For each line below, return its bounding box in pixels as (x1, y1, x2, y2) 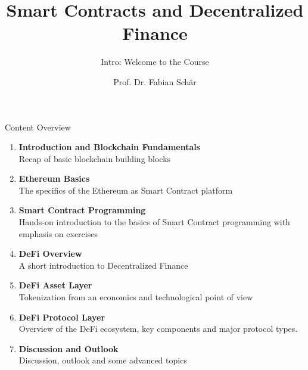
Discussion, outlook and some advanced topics (18, 354, 187, 366)
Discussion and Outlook (18, 342, 119, 355)
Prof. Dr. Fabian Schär (113, 75, 197, 88)
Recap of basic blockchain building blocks (18, 152, 171, 164)
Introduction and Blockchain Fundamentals (18, 141, 201, 153)
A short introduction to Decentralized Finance (18, 259, 188, 271)
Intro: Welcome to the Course (101, 55, 209, 68)
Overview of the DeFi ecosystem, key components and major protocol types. (18, 322, 298, 335)
